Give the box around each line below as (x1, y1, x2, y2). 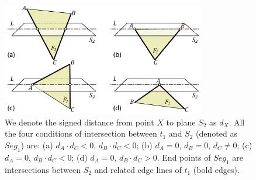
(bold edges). (193, 163, 240, 175)
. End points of (157, 151, 211, 163)
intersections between (5, 163, 81, 175)
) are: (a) (20, 139, 53, 151)
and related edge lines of (94, 163, 182, 175)
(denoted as (196, 127, 237, 140)
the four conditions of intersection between (5, 127, 157, 140)
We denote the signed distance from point (5, 116, 154, 128)
